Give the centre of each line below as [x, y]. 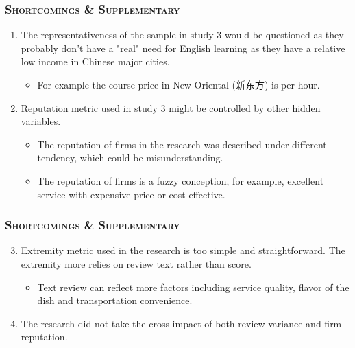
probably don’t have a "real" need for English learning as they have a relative [183, 48]
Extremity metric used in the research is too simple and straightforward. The [183, 250]
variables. [41, 121]
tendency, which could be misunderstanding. [130, 158]
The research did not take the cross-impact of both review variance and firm [181, 323]
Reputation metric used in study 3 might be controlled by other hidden [171, 107]
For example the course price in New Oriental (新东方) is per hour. [179, 84]
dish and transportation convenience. [115, 300]
